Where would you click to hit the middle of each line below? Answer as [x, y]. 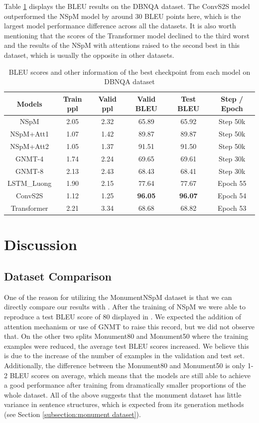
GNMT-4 [30, 158]
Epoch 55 [232, 183]
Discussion [41, 244]
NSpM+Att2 [30, 146]
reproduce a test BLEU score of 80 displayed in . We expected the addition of [123, 316]
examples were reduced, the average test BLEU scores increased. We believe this [127, 346]
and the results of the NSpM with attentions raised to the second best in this [122, 45]
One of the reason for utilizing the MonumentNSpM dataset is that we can [118, 297]
